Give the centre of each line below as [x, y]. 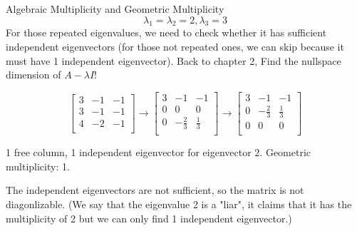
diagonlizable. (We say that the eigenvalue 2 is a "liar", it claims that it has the [179, 204]
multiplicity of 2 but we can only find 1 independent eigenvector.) [149, 218]
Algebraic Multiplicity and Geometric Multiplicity [115, 9]
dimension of [33, 75]
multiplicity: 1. [38, 166]
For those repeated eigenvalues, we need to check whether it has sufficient [166, 32]
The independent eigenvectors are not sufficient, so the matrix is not [155, 190]
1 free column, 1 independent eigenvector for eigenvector [129, 152]
